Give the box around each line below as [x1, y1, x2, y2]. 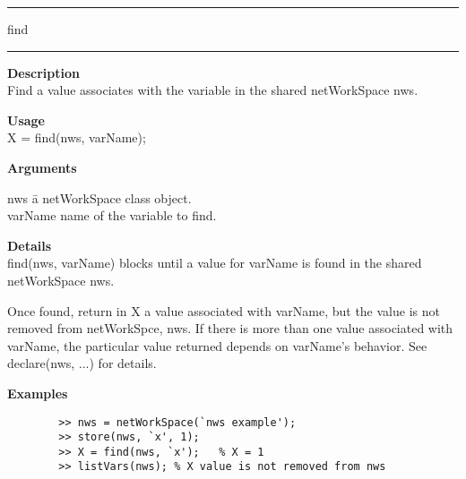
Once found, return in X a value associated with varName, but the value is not [7, 301, 440, 320]
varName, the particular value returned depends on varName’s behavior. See [7, 336, 427, 355]
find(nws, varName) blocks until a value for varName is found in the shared [7, 253, 422, 272]
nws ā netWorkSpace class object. [7, 188, 192, 207]
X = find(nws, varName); [7, 128, 146, 147]
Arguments [7, 158, 77, 176]
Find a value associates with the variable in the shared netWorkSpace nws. [7, 81, 419, 99]
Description [7, 63, 81, 81]
